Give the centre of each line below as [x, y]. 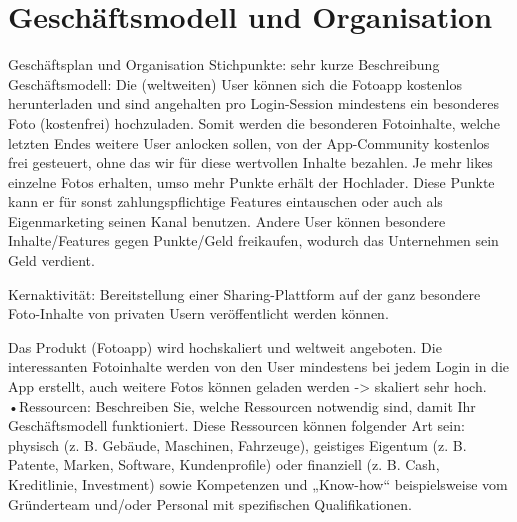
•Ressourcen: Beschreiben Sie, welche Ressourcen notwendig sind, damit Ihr [242, 405]
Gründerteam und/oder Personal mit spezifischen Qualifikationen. [210, 503]
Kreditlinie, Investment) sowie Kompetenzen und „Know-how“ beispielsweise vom [258, 484]
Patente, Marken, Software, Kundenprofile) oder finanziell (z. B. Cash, [224, 464]
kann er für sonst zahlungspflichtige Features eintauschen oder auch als [225, 201]
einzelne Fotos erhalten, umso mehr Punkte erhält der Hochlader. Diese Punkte [251, 181]
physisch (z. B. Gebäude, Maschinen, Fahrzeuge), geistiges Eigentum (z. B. [237, 444]
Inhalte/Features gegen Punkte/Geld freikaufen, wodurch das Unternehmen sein [253, 240]
